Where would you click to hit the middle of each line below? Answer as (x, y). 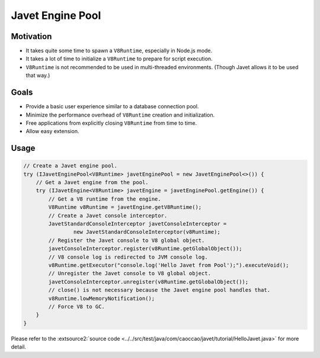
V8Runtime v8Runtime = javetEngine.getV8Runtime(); (125, 207)
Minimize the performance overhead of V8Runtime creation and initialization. (120, 115)
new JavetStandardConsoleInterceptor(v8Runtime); (147, 232)
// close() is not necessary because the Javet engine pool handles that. (159, 290)
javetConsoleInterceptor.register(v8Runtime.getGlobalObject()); (145, 249)
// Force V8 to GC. (76, 307)
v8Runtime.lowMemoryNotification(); (102, 298)
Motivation (31, 36)
